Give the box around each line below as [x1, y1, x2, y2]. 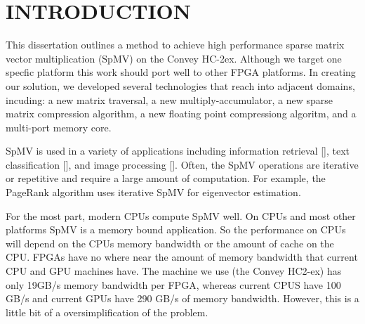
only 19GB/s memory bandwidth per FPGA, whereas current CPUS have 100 [6, 277, 341, 292]
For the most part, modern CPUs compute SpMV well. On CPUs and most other [6, 208, 356, 223]
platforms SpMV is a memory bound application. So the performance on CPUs [6, 222, 346, 237]
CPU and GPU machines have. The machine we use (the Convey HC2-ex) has [6, 264, 342, 278]
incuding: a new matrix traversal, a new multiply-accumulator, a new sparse [6, 92, 333, 107]
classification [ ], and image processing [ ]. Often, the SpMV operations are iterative [6, 157, 359, 171]
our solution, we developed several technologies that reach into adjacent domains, [6, 78, 355, 93]
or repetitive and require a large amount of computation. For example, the [6, 171, 326, 186]
